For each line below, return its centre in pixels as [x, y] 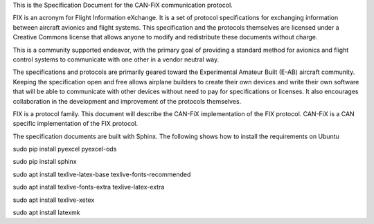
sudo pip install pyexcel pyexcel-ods [65, 149]
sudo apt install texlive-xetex [54, 200]
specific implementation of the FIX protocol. [75, 124]
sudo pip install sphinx [45, 162]
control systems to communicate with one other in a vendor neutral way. [116, 59]
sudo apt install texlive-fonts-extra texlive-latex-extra [89, 187]
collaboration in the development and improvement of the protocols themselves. [127, 101]
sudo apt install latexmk [46, 213]
